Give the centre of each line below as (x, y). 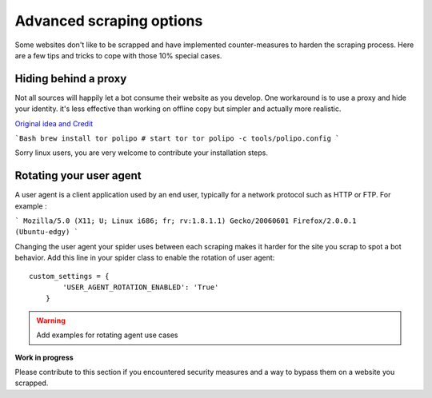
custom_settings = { (69, 276)
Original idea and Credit (54, 123)
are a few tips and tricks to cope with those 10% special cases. (118, 55)
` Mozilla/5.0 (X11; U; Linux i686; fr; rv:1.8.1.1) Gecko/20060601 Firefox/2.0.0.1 (186, 221)
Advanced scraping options (109, 21)
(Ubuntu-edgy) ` (47, 232)
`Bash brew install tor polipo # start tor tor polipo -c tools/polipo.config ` (177, 139)
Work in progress (44, 357)
